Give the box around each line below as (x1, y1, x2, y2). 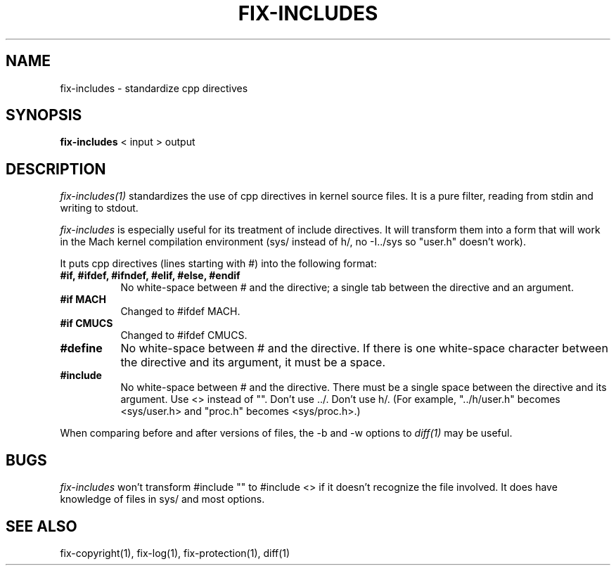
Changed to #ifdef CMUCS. (120, 329, 248, 342)
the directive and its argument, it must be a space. (120, 355, 386, 370)
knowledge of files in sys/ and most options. (60, 493, 265, 506)
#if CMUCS (60, 317, 113, 330)
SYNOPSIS (6, 106, 82, 124)
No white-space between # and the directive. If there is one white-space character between (120, 341, 608, 356)
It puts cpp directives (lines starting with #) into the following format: (60, 257, 377, 270)
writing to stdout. (60, 202, 139, 214)
